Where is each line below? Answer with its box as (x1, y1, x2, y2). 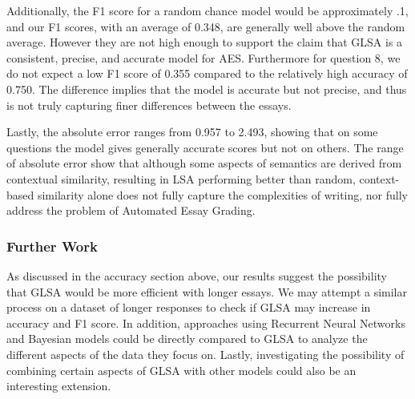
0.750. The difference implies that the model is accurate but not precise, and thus (6, 80, 407, 97)
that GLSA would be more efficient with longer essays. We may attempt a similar (6, 283, 407, 300)
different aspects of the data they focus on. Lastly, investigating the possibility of (6, 345, 405, 362)
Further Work (6, 236, 98, 256)
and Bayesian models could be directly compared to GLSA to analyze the (6, 330, 368, 347)
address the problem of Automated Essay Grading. (6, 202, 256, 219)
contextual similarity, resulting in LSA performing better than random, (6, 170, 356, 187)
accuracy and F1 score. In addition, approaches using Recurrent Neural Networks (6, 314, 405, 331)
